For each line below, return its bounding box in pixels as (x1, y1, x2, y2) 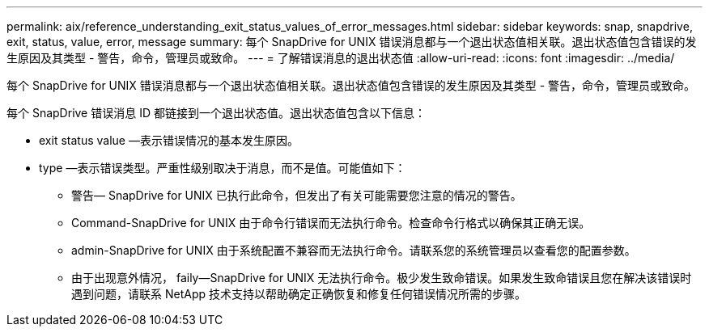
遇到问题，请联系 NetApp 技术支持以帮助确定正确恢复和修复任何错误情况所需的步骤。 (71, 287, 526, 301)
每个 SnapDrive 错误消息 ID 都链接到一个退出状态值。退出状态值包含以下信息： (6, 106, 426, 120)
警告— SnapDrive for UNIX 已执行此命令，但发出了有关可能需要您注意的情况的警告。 (71, 188, 522, 202)
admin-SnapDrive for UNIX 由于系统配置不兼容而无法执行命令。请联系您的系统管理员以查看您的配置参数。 (71, 243, 636, 257)
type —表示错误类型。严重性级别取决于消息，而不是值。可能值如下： (39, 161, 406, 175)
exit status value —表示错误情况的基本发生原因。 (39, 133, 299, 147)
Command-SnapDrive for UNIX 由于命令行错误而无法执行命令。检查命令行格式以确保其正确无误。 (71, 216, 591, 230)
